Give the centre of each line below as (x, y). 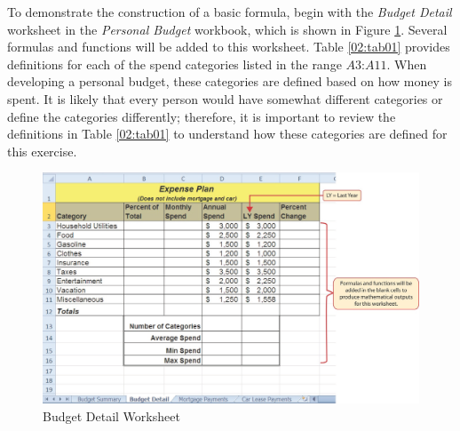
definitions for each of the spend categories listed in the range (174, 64)
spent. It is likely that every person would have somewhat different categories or (225, 98)
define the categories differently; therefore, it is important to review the (202, 116)
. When (407, 64)
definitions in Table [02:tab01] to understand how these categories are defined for (227, 134)
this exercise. (42, 151)
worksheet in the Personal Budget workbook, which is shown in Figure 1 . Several (227, 29)
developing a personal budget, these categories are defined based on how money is (230, 81)
